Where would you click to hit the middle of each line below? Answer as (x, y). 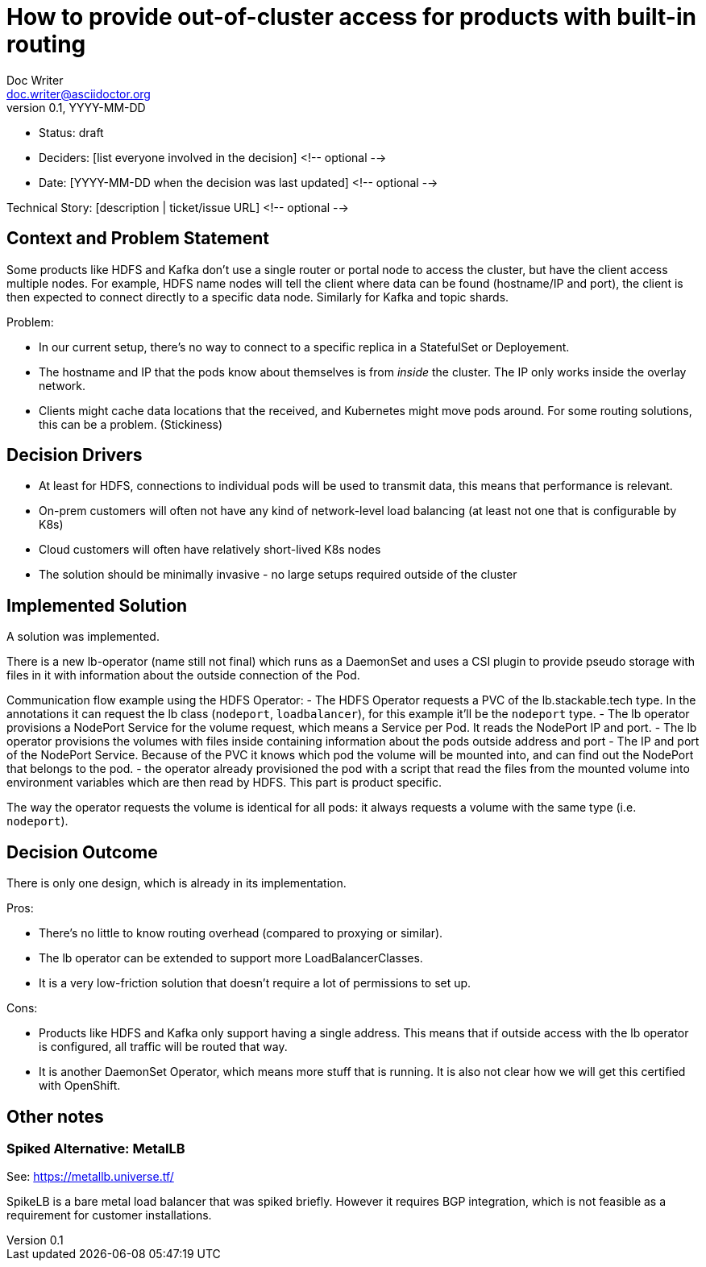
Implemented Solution (97, 605)
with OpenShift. (80, 1086)
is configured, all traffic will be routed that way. (163, 1047)
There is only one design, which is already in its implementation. (176, 883)
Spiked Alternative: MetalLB (96, 1148)
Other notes (55, 1116)
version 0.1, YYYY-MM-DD (76, 107)
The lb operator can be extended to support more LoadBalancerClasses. (231, 958)
